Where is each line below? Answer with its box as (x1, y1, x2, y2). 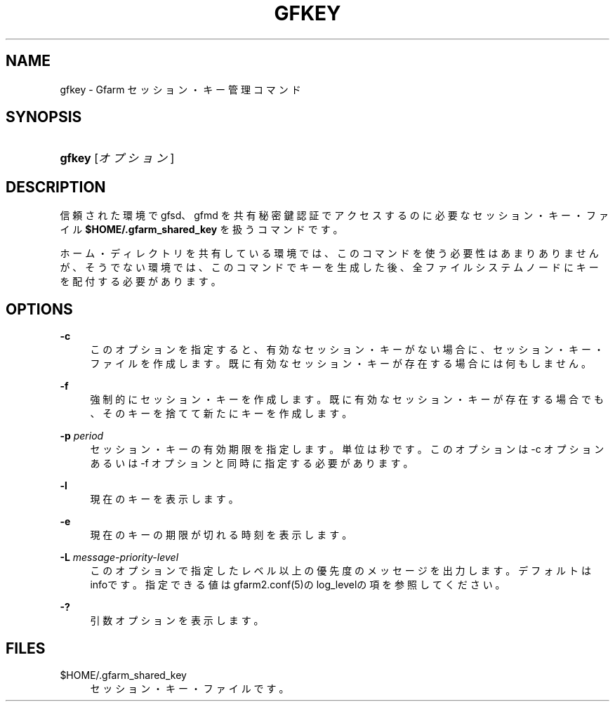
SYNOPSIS (6, 108, 82, 126)
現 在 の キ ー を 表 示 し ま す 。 (90, 493, 239, 506)
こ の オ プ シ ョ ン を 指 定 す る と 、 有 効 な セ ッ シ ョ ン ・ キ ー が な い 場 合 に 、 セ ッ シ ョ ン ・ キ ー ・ (90, 343, 604, 356)
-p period (60, 430, 104, 442)
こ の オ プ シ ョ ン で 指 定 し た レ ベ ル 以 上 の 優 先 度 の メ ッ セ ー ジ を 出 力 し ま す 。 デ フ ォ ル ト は (90, 564, 591, 577)
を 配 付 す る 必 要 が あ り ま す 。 (60, 275, 221, 288)
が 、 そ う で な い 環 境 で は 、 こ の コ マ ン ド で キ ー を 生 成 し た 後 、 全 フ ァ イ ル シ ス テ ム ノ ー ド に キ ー (60, 261, 599, 274)
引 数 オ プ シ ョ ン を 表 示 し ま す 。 (90, 614, 264, 627)
